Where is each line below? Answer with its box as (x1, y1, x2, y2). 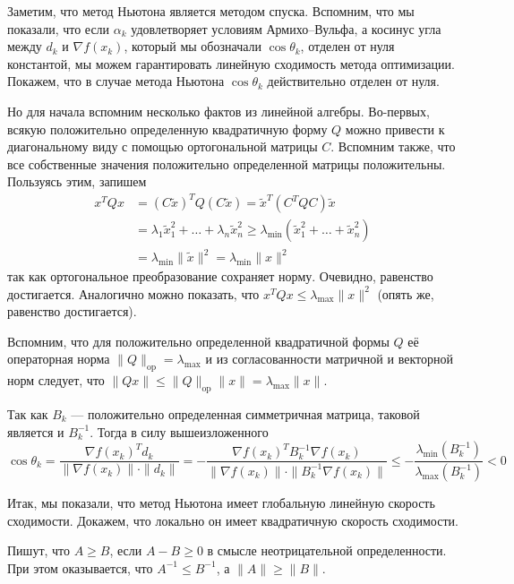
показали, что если (7, 19, 110, 38)
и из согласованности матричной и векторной (205, 349, 453, 368)
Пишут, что (7, 541, 71, 560)
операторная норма (7, 349, 110, 368)
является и (7, 422, 64, 441)
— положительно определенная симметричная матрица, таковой (71, 405, 420, 423)
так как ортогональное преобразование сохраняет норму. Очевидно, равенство (7, 267, 433, 286)
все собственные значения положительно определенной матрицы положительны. (7, 154, 446, 173)
